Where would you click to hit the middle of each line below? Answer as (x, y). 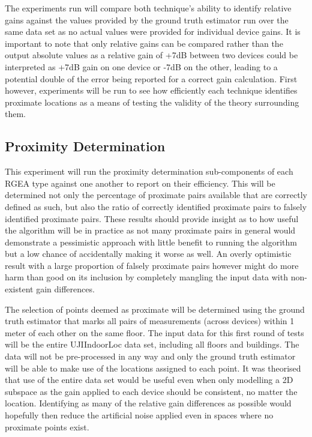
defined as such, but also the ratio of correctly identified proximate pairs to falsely (156, 206)
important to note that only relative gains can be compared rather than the (144, 43)
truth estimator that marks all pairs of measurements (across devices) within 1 (150, 321)
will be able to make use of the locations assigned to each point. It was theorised (153, 368)
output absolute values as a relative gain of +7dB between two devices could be (151, 55)
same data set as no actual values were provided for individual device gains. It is (153, 32)
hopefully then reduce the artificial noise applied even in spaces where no (139, 415)
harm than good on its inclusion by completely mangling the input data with (146, 277)
